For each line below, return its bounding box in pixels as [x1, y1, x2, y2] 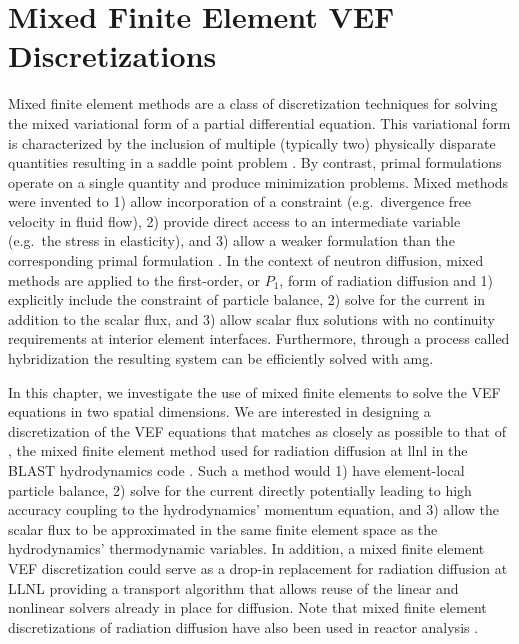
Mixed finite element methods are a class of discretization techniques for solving [8, 93, 498, 114]
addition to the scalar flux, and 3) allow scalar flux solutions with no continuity [8, 308, 495, 329]
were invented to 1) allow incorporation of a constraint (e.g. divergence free [8, 191, 472, 212]
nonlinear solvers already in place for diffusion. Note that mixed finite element [8, 597, 487, 618]
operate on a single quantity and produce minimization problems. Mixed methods [8, 171, 509, 192]
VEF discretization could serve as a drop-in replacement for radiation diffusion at [8, 557, 508, 578]
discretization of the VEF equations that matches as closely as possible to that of [8, 420, 507, 441]
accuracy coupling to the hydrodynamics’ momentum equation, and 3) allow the [8, 499, 499, 520]
